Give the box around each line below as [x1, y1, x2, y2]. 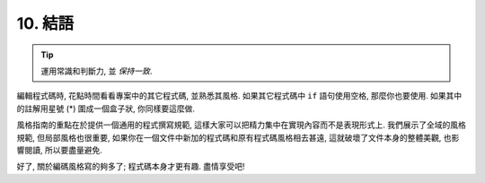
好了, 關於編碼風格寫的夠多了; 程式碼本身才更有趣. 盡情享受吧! [16, 161, 246, 172]
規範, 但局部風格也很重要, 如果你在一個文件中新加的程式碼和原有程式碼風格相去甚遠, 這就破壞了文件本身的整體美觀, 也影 [16, 132, 460, 143]
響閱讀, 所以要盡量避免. [16, 144, 103, 155]
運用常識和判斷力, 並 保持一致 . [40, 65, 153, 76]
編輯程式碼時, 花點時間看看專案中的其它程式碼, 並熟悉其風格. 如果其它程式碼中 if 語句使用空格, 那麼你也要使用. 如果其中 [16, 91, 463, 101]
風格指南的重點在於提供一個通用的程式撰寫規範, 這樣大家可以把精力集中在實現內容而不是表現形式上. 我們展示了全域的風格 [16, 119, 466, 130]
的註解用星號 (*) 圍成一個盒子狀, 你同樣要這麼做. [16, 103, 196, 114]
